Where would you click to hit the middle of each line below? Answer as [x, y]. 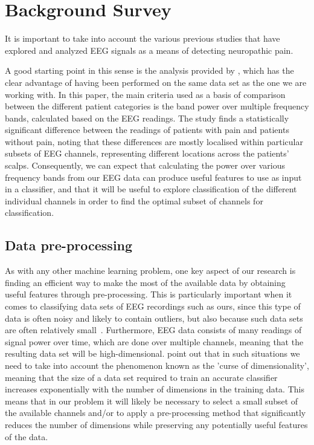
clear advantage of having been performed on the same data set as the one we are [156, 82]
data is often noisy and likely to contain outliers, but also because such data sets [154, 318]
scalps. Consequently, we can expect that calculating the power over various [145, 165]
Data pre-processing [69, 245]
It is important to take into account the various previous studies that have [143, 38]
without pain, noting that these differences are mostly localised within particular [154, 141]
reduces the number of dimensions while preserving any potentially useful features [156, 424]
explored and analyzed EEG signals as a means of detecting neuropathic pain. [149, 50]
